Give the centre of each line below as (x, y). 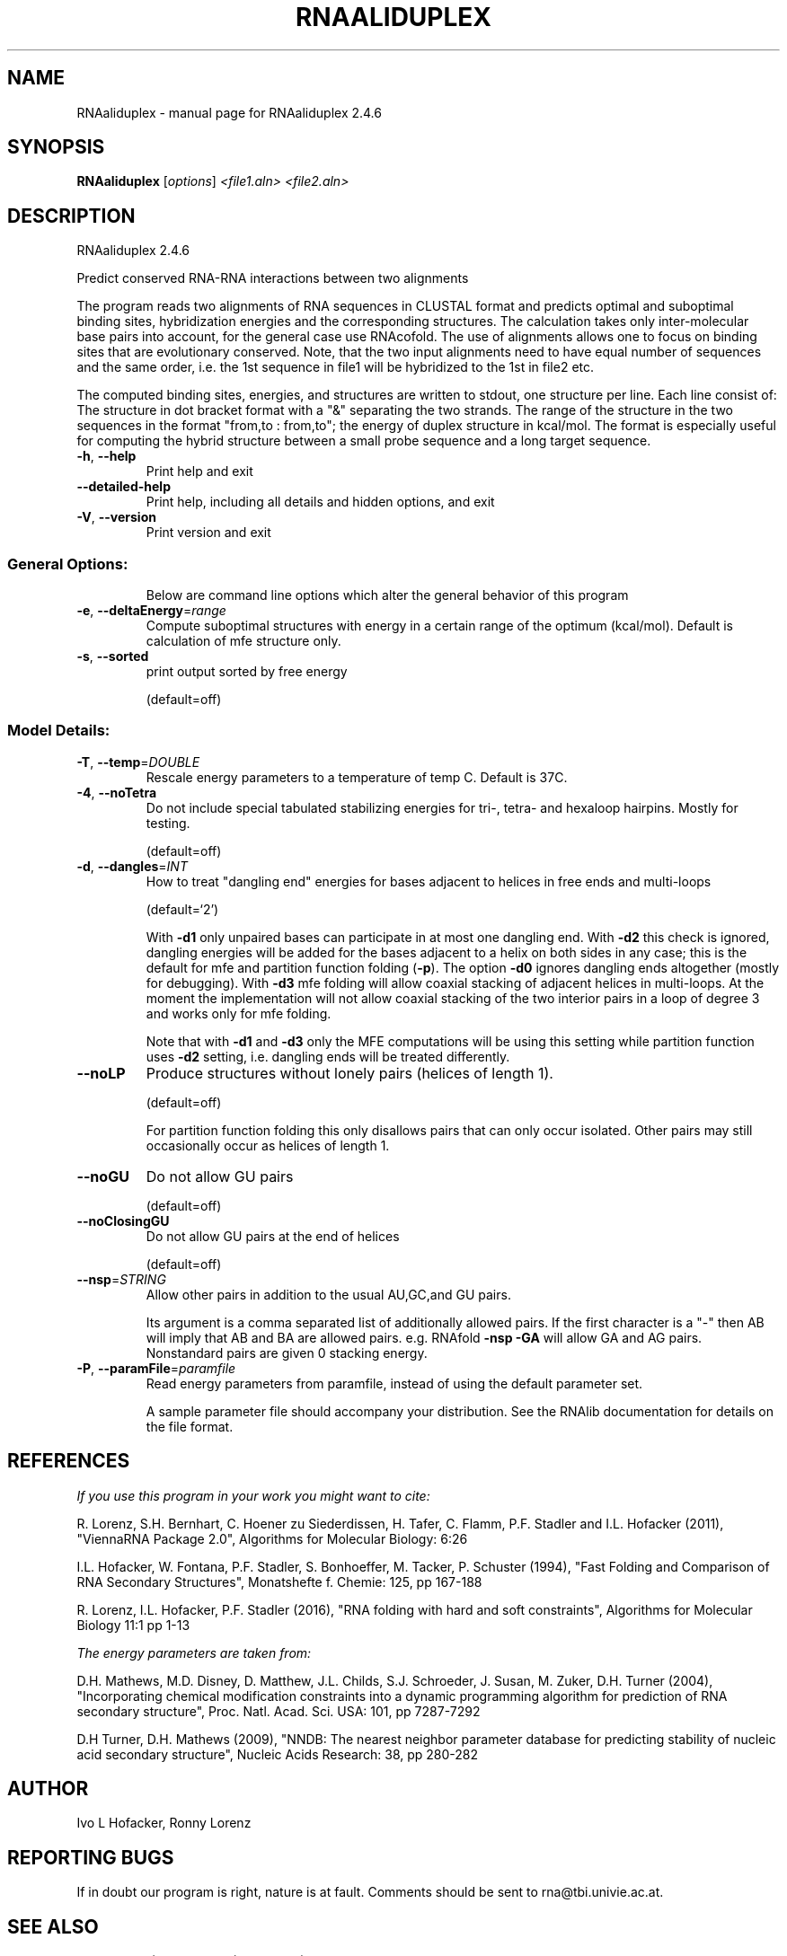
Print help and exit (199, 471)
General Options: (68, 564)
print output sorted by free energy (247, 672)
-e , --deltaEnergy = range (151, 611)
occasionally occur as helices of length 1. (268, 1145)
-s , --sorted (113, 656)
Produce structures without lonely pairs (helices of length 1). (349, 1073)
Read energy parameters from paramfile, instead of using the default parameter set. (394, 1383)
